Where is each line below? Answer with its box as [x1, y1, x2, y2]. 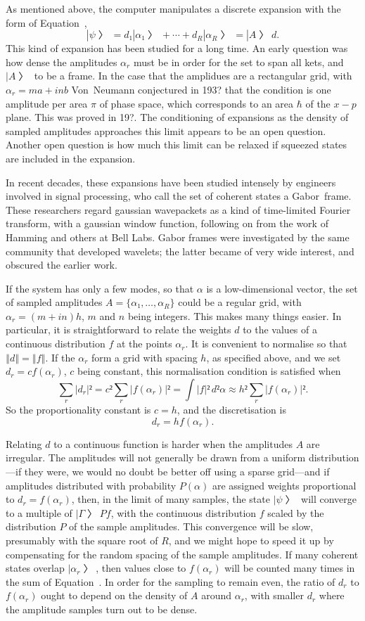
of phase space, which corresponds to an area [99, 96, 294, 110]
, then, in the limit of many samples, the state [71, 492, 270, 506]
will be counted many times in [224, 561, 355, 575]
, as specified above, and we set [206, 350, 341, 364]
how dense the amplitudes [6, 54, 117, 69]
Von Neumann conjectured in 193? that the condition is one [71, 82, 331, 96]
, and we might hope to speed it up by [168, 532, 334, 547]
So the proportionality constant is [6, 402, 151, 417]
